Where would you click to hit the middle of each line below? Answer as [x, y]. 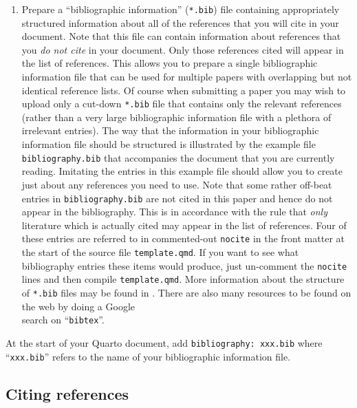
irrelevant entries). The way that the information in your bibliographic [170, 130]
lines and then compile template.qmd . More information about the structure [183, 279]
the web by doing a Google [78, 306]
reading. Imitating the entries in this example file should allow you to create [182, 171]
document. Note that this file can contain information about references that [181, 36]
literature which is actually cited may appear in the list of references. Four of [184, 225]
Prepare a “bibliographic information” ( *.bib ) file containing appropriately [181, 9]
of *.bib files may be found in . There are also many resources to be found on [186, 292]
